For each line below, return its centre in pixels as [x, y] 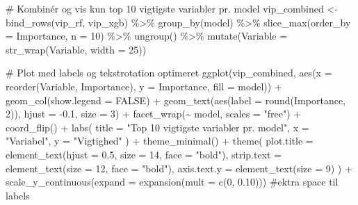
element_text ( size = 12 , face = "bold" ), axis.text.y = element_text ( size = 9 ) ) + [179, 168]
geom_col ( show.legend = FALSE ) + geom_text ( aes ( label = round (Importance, [176, 100]
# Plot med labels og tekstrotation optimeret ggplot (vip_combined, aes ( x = [169, 73]
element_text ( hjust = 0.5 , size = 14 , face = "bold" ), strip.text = [144, 154]
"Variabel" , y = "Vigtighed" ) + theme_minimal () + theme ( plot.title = [160, 141]
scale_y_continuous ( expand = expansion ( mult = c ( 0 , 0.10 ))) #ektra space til [172, 182]
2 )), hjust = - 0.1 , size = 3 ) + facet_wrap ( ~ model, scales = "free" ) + [154, 114]
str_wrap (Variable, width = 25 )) [76, 49]
